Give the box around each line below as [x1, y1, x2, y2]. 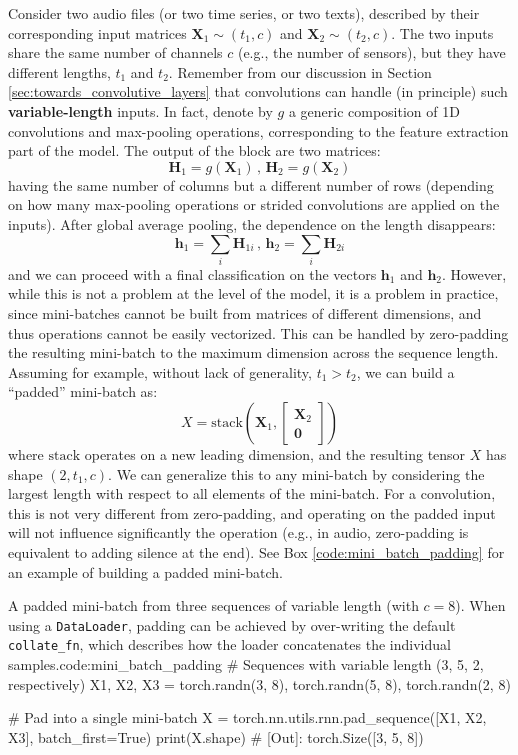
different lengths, [8, 61, 111, 82]
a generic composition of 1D [288, 100, 460, 121]
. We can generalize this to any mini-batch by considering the [108, 463, 485, 484]
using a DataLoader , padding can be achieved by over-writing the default [8, 614, 456, 635]
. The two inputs [391, 22, 494, 43]
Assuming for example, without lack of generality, [8, 361, 312, 382]
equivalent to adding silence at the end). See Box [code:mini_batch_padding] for [8, 541, 505, 562]
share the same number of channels [8, 42, 223, 63]
